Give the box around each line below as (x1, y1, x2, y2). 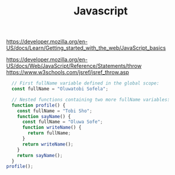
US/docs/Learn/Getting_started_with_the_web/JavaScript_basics (6, 44, 166, 52)
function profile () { (11, 102, 66, 108)
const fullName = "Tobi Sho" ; (17, 108, 93, 114)
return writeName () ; (22, 141, 74, 147)
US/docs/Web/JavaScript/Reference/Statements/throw (6, 62, 142, 70)
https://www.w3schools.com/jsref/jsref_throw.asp (6, 69, 129, 76)
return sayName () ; (17, 152, 63, 158)
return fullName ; (28, 130, 71, 136)
